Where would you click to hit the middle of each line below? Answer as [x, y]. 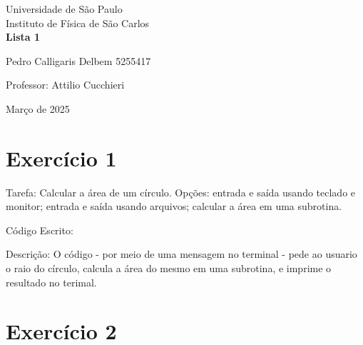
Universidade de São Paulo [64, 9]
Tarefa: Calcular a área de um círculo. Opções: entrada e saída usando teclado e [181, 192]
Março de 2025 [38, 108]
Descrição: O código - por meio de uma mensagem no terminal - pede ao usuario [181, 254]
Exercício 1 [61, 157]
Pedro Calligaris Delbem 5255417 [78, 60]
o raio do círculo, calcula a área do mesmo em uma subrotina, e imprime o [169, 268]
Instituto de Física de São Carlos [78, 22]
